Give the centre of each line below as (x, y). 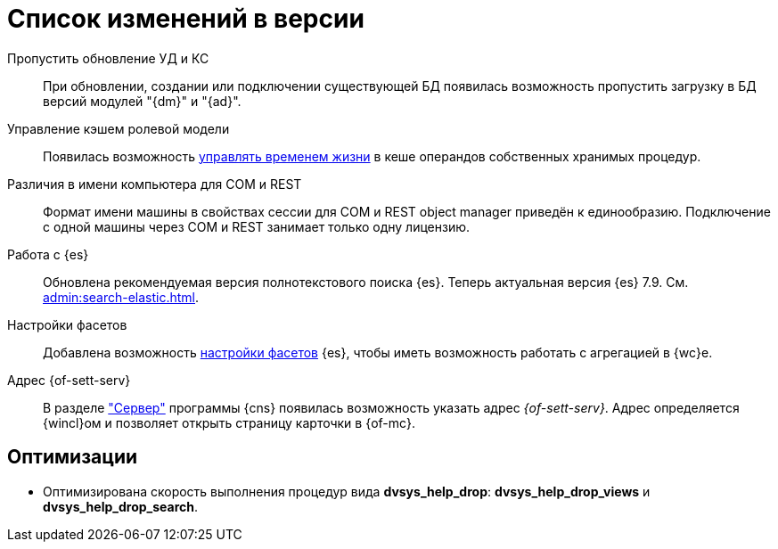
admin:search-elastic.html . (121, 297)
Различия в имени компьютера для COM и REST (155, 184)
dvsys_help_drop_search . (121, 506)
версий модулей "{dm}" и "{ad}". (142, 101)
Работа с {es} (48, 254)
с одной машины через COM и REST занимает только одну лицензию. (257, 226)
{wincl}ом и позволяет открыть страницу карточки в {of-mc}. (229, 422)
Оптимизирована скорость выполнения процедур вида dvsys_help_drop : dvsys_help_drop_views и (347, 491)
